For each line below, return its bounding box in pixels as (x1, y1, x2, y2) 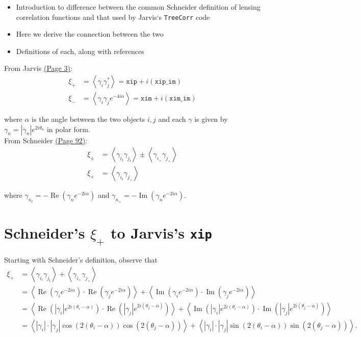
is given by (194, 114, 228, 124)
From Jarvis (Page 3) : (4, 63, 72, 73)
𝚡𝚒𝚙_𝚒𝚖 (154, 78, 176, 86)
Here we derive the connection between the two (16, 29, 164, 39)
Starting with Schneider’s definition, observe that (4, 254, 158, 265)
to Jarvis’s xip (110, 222, 212, 243)
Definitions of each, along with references (16, 45, 144, 56)
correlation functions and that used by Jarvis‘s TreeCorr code (16, 11, 210, 22)
